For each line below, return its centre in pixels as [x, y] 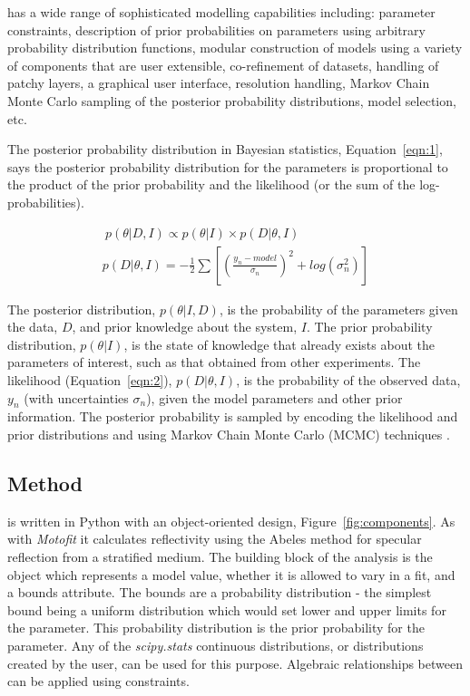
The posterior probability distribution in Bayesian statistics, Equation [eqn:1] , [225, 149]
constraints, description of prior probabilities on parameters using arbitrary [216, 29]
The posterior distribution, [82, 309]
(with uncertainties [76, 397]
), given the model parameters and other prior [274, 397]
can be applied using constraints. [98, 681]
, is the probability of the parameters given [338, 309]
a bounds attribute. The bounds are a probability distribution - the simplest [220, 592]
